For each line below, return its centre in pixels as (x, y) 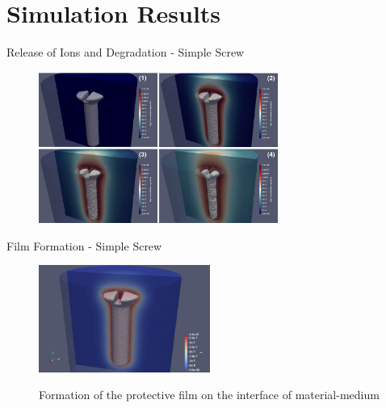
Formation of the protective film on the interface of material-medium (209, 395)
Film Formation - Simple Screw (84, 245)
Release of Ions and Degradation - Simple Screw (126, 52)
